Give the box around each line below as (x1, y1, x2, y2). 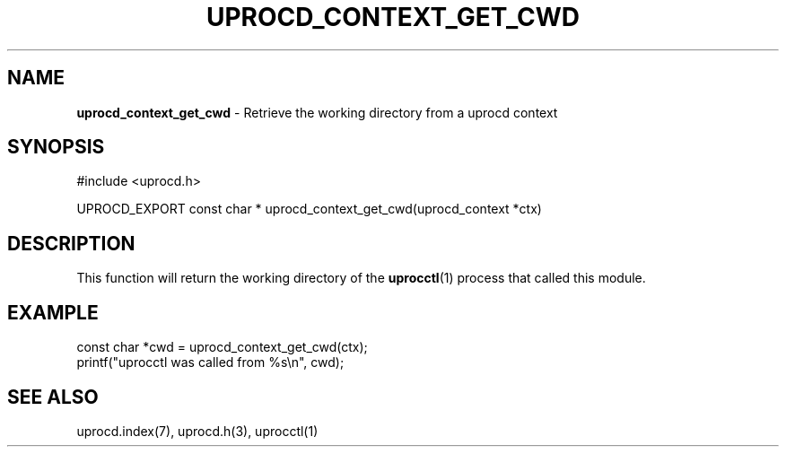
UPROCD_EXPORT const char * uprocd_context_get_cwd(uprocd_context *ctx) (76, 201, 542, 217)
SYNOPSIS (7, 135, 105, 159)
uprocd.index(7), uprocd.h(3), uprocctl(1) (76, 423, 319, 439)
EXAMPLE (7, 301, 99, 324)
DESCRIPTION (7, 231, 135, 255)
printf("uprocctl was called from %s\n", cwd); (76, 354, 345, 371)
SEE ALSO (7, 385, 99, 408)
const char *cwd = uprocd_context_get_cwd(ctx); (76, 339, 368, 355)
